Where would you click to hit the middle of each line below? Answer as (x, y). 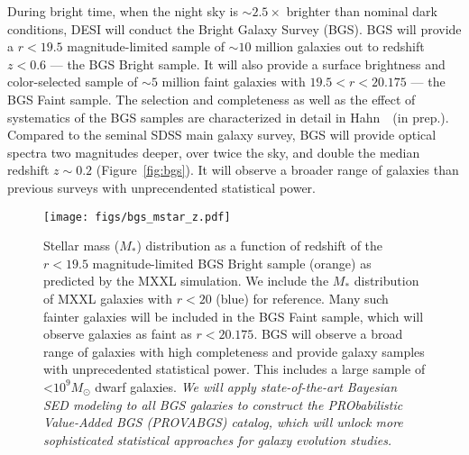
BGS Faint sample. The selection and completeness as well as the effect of (212, 99)
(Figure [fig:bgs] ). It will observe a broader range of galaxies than (277, 170)
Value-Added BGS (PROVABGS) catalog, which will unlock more (223, 422)
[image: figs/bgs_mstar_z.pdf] (137, 217)
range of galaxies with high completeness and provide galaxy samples (234, 351)
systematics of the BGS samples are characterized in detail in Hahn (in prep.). (228, 117)
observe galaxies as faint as (118, 334)
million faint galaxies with (234, 82)
